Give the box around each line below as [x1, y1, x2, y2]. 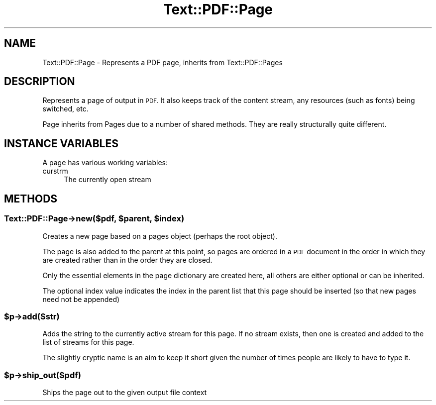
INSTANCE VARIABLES [4, 137, 118, 150]
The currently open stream [64, 175, 151, 184]
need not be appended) [42, 295, 120, 304]
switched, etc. [42, 104, 89, 113]
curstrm [42, 167, 68, 176]
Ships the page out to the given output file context [42, 388, 207, 397]
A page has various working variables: [42, 158, 168, 167]
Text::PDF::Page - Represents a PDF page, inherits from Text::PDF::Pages [42, 58, 283, 67]
